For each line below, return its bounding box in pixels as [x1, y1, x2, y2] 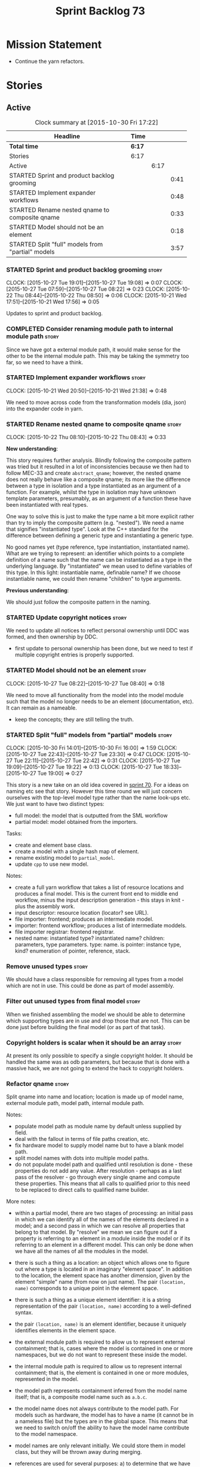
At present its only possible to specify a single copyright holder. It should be [6, 1052, 193, 1059]
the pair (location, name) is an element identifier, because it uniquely [14, 1320, 187, 1328]
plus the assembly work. [14, 903, 76, 910]
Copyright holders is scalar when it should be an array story [6, 1038, 182, 1046]
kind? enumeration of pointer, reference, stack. [14, 947, 131, 955]
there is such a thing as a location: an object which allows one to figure [14, 1259, 190, 1267]
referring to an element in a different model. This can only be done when [14, 1241, 193, 1249]
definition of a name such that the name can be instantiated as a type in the [6, 556, 192, 564]
